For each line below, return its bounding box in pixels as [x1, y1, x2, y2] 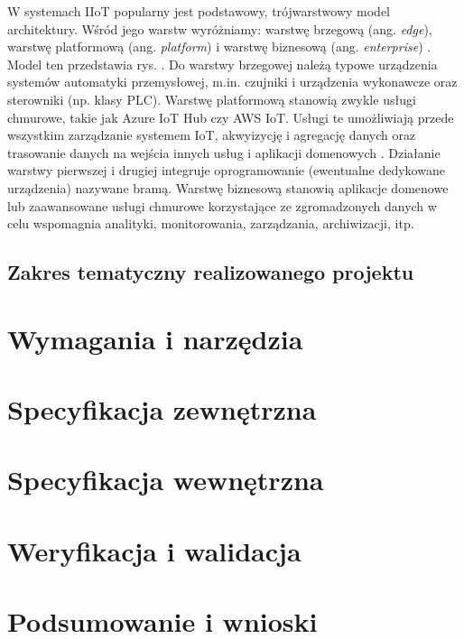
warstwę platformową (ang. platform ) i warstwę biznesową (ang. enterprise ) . [7, 37, 432, 56]
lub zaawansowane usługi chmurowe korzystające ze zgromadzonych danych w [7, 196, 437, 215]
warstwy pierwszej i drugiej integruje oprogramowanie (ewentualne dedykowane [7, 161, 445, 180]
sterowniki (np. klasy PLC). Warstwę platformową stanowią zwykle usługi [7, 89, 416, 108]
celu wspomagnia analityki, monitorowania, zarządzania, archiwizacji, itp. [7, 214, 414, 233]
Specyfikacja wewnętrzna [7, 461, 324, 498]
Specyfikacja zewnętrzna [7, 391, 317, 428]
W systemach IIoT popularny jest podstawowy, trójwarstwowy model [7, 2, 390, 20]
